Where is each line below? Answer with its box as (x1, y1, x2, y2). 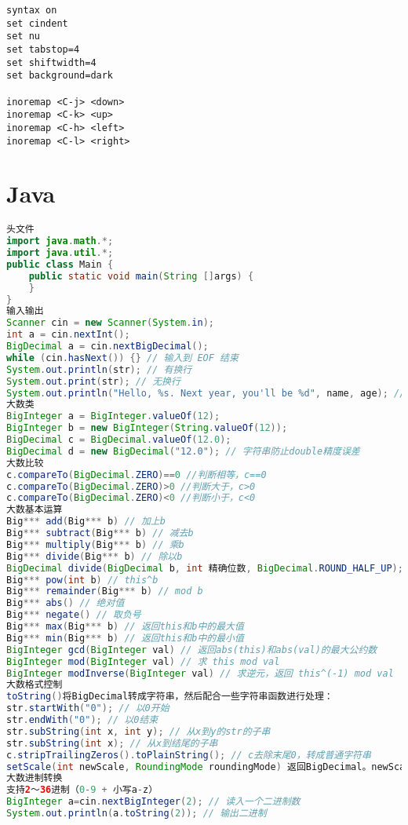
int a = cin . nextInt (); (6, 329, 130, 341)
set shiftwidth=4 (6, 57, 97, 68)
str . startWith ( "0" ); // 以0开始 (6, 703, 169, 714)
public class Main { (6, 258, 114, 270)
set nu (6, 31, 40, 42)
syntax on (6, 5, 57, 16)
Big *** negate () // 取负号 (6, 609, 141, 621)
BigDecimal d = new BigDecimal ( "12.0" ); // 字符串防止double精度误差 (6, 445, 360, 457)
